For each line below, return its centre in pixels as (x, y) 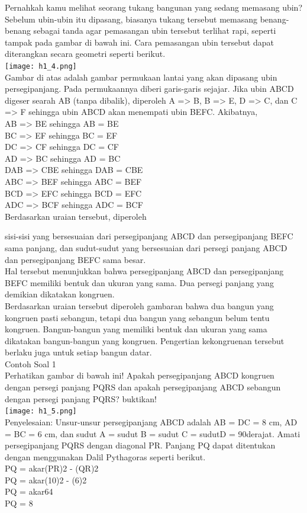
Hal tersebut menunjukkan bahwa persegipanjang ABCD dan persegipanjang (144, 271)
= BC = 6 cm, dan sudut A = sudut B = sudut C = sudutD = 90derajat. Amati (153, 433)
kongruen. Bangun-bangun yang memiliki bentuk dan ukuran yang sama (136, 329)
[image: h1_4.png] (41, 66)
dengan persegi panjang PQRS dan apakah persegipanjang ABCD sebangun (143, 387)
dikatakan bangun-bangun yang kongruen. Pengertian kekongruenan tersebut (145, 340)
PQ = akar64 (29, 491)
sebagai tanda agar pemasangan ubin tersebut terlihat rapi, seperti (155, 31)
